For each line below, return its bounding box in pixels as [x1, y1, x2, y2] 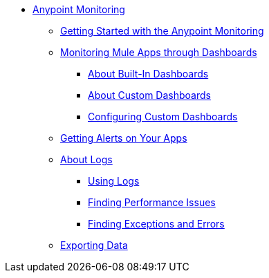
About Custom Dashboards [88, 89, 211, 101]
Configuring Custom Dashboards [88, 111, 238, 122]
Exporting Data [60, 239, 128, 251]
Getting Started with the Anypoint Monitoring [60, 25, 264, 37]
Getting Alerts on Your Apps [60, 132, 187, 144]
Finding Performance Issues [88, 196, 216, 208]
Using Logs [88, 175, 140, 187]
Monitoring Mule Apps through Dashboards [60, 46, 257, 58]
